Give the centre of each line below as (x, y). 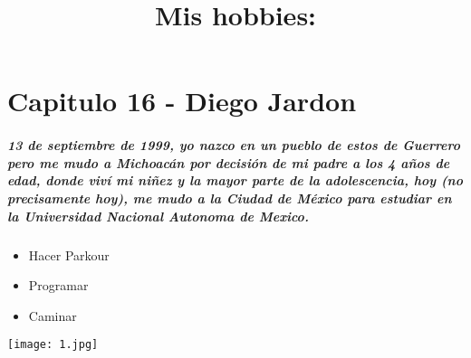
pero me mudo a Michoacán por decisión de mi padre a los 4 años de (229, 162)
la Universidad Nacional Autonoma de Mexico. (158, 216)
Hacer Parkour (69, 254)
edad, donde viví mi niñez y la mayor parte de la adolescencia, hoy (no (235, 180)
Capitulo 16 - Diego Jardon (182, 101)
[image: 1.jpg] (53, 345)
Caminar (53, 315)
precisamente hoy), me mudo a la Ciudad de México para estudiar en (230, 198)
